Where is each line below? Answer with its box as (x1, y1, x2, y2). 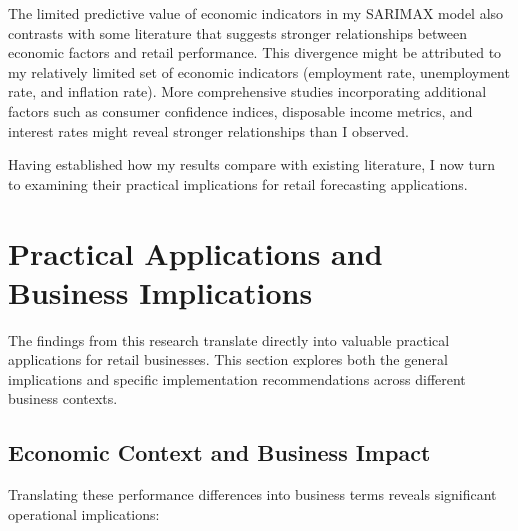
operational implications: (8, 503, 160, 524)
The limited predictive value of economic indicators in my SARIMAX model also (8, 3, 504, 23)
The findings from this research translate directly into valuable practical (8, 329, 450, 350)
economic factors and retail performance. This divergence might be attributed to (8, 42, 502, 63)
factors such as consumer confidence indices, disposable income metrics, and (8, 100, 473, 121)
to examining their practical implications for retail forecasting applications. (8, 173, 468, 194)
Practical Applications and (8, 232, 383, 273)
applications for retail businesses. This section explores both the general (8, 349, 448, 370)
